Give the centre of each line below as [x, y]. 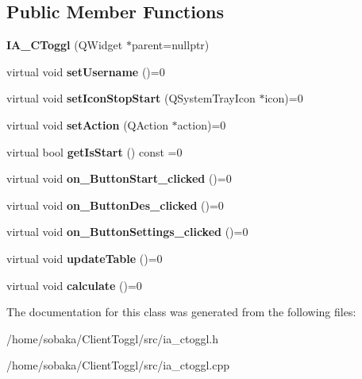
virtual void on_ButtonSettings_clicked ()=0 [127, 232]
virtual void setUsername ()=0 [86, 71]
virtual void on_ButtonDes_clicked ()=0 [115, 205]
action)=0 [202, 124]
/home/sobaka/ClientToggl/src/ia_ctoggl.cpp [118, 365]
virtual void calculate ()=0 [74, 285]
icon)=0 [284, 98]
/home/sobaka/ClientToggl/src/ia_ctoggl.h [112, 338]
